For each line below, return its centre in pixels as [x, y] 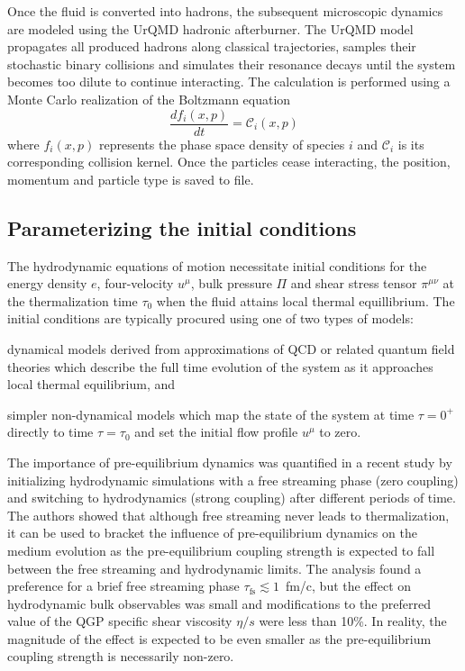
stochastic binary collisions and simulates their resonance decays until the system [232, 63]
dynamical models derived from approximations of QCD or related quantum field [231, 348]
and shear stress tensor [354, 283]
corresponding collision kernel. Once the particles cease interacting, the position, [229, 162]
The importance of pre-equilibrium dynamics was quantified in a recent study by [230, 462]
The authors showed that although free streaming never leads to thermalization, [228, 515]
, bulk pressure [231, 283]
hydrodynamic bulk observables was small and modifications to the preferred [219, 603]
